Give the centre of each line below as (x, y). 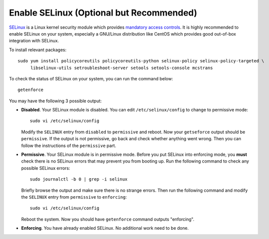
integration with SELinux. (34, 41)
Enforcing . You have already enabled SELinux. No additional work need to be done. (105, 228)
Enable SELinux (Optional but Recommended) (103, 13)
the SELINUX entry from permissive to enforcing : (74, 197)
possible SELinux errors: (46, 168)
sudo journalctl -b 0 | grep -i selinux (79, 179)
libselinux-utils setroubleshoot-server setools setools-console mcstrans (122, 68)
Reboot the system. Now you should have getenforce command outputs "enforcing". (108, 219)
